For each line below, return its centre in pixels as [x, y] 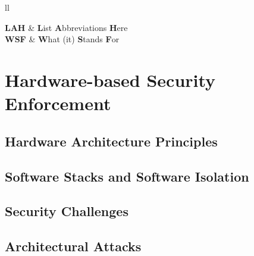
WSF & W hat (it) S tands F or [62, 39]
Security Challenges [67, 211]
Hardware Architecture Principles [111, 141]
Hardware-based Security [110, 79]
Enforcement [58, 103]
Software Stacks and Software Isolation [127, 176]
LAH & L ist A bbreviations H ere [66, 27]
